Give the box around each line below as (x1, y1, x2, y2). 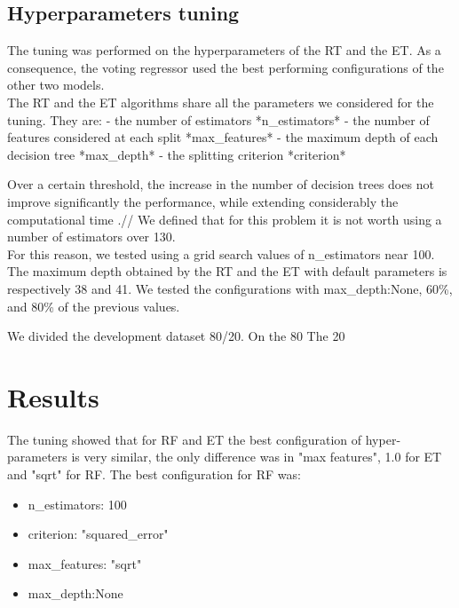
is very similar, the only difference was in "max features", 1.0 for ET (71, 447, 442, 466)
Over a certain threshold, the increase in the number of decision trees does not (7, 175, 434, 193)
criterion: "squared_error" (28, 525, 169, 543)
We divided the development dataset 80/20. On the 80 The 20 (7, 327, 345, 345)
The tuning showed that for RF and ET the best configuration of (7, 430, 362, 448)
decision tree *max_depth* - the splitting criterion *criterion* (7, 145, 346, 163)
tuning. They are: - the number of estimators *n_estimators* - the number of (7, 110, 430, 129)
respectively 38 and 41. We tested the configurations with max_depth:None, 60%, (7, 279, 453, 297)
